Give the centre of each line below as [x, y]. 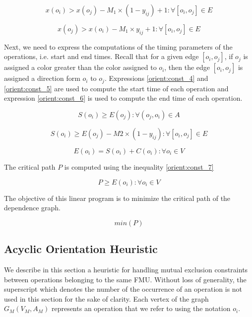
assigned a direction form [42, 78]
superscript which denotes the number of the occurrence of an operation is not [123, 289]
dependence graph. [32, 208]
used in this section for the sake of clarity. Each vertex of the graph [106, 298]
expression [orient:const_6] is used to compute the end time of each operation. [123, 98]
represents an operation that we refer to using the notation [141, 308]
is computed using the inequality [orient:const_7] [139, 167]
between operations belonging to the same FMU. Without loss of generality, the [125, 279]
